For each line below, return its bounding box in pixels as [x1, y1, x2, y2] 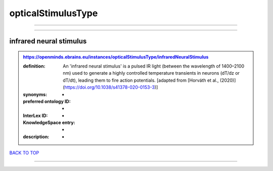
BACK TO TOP [9, 150, 39, 156]
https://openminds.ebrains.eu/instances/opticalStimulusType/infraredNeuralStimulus [23, 53, 209, 60]
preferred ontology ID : [23, 98, 71, 104]
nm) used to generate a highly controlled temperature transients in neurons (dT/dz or [63, 70, 240, 76]
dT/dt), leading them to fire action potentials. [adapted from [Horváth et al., [63, 77, 219, 83]
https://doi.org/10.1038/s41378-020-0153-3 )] [64, 84, 158, 90]
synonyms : [23, 91, 48, 97]
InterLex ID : [23, 112, 48, 119]
